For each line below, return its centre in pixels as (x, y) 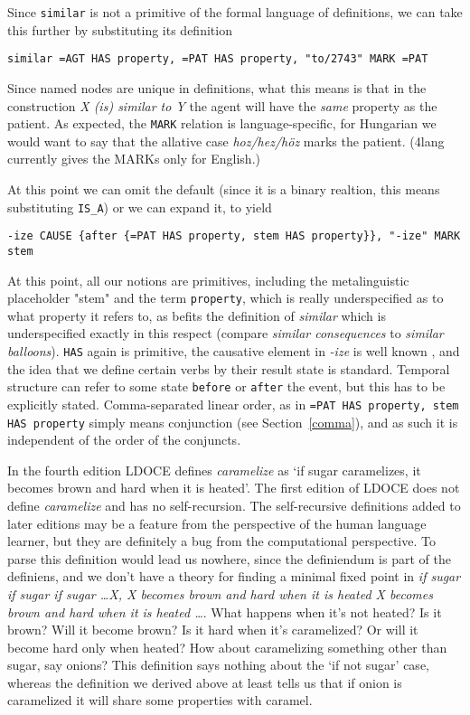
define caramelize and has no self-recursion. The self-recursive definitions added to (234, 505)
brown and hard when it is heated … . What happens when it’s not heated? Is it (225, 612)
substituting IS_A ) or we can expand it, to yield (140, 207)
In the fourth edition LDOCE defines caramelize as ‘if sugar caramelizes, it (214, 470)
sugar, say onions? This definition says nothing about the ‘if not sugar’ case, (218, 665)
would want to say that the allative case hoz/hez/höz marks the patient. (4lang (226, 141)
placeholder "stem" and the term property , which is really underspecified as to (226, 298)
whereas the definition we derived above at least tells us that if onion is (205, 682)
